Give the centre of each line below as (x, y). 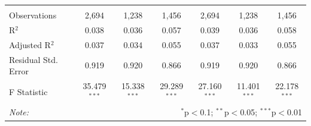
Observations (33, 15)
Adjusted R (30, 44)
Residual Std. (33, 59)
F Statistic (28, 91)
